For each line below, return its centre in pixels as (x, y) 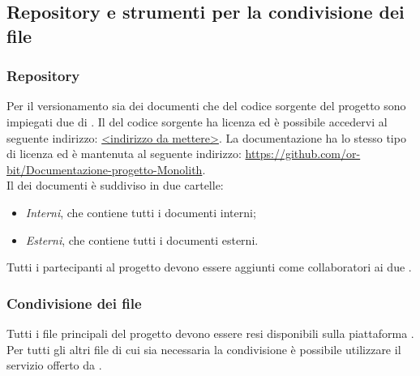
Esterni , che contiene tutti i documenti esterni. (142, 239)
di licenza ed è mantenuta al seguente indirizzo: (124, 154)
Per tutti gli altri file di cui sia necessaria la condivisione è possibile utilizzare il (204, 349)
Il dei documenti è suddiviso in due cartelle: (115, 185)
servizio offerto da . (54, 365)
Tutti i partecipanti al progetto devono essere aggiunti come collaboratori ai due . (209, 267)
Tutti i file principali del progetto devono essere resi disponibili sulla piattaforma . (210, 333)
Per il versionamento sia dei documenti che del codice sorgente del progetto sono (206, 106)
